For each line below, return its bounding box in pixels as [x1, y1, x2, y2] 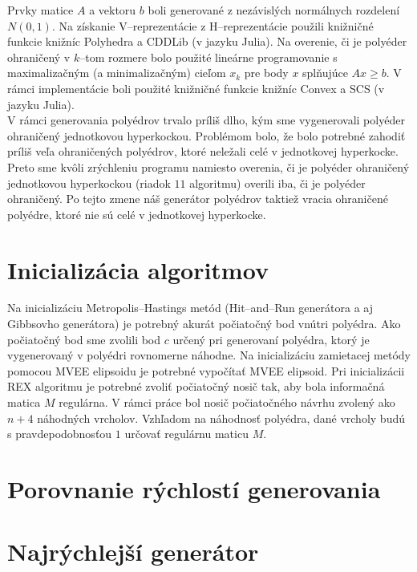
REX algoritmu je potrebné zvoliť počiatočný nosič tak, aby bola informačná [7, 378, 385, 395]
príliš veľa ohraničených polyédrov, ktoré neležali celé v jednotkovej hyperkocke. [7, 143, 399, 160]
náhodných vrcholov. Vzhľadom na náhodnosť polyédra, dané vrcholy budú [37, 409, 405, 426]
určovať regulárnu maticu [124, 425, 249, 442]
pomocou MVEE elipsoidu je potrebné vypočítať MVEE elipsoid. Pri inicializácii [7, 362, 405, 379]
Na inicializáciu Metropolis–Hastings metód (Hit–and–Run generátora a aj [7, 299, 373, 316]
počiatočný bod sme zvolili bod [7, 331, 161, 347]
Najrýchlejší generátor [7, 535, 259, 568]
